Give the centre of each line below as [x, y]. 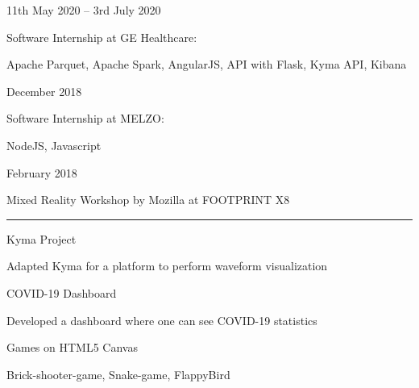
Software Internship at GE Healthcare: [102, 37]
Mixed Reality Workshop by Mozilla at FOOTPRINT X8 [148, 200]
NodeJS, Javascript [54, 145]
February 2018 [42, 172]
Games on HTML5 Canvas [72, 347]
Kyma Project [41, 238]
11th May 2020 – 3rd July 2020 [84, 10]
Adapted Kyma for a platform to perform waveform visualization [167, 266]
